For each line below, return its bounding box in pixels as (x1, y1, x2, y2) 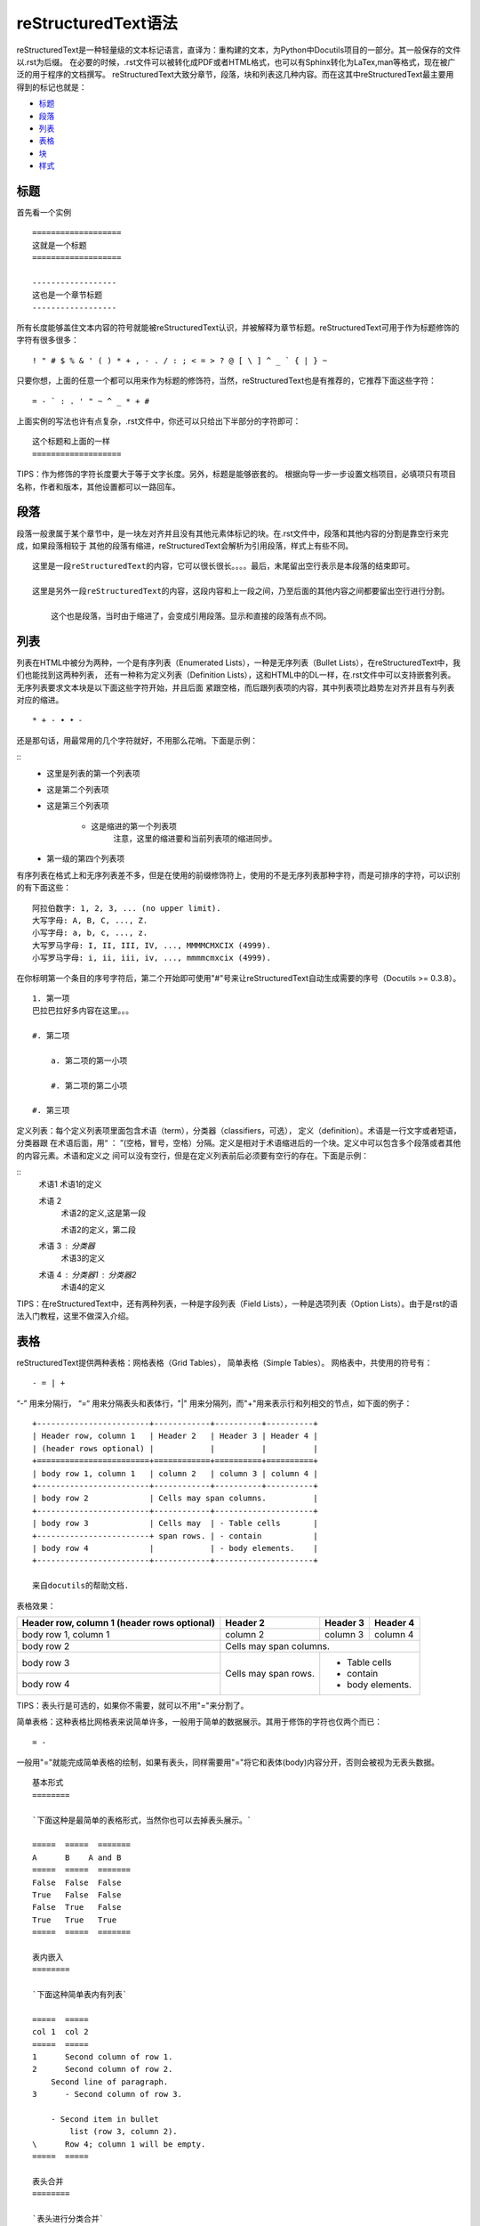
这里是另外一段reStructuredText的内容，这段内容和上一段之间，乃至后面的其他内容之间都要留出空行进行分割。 (32, 586, 450, 597)
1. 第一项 (32, 993, 70, 1003)
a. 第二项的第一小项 (50, 1055, 128, 1066)
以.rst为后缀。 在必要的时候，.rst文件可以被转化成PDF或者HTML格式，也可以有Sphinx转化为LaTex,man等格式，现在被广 (16, 56, 456, 67)
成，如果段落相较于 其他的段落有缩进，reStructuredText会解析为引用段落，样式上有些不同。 (16, 540, 354, 551)
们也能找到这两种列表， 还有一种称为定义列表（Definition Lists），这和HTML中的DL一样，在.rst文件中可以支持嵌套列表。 (16, 670, 456, 680)
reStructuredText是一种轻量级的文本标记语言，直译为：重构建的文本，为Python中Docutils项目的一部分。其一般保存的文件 (16, 45, 461, 55)
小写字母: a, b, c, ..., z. (32, 928, 148, 938)
